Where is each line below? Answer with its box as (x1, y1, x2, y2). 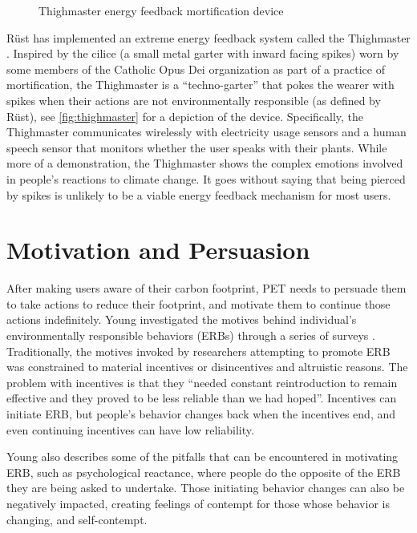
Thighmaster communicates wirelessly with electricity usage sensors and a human (6, 123, 407, 140)
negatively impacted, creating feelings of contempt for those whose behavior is (6, 495, 390, 511)
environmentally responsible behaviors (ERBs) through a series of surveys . (6, 327, 375, 344)
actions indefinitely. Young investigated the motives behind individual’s (6, 311, 357, 328)
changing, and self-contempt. (6, 511, 148, 527)
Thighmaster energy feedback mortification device (38, 2, 284, 18)
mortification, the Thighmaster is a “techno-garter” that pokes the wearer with (6, 76, 395, 93)
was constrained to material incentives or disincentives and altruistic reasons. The (6, 358, 408, 375)
